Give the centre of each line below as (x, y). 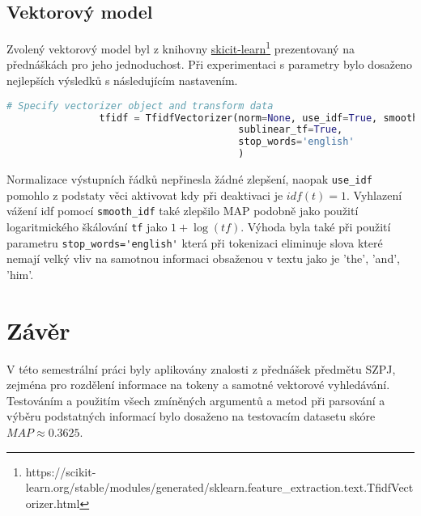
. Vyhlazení (374, 195)
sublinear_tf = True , (291, 130)
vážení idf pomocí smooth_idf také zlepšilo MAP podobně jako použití (183, 211)
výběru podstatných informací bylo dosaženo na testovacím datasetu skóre (191, 416)
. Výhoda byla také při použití (316, 226)
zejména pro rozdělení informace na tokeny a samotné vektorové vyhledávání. (198, 385)
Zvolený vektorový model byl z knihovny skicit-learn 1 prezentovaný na (181, 47)
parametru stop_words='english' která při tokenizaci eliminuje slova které (195, 242)
